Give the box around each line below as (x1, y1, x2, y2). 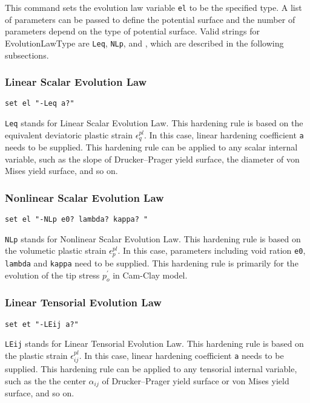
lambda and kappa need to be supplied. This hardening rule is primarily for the (5, 256, 298, 269)
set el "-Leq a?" (5, 99, 74, 108)
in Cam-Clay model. (113, 268, 188, 281)
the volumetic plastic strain (5, 244, 107, 257)
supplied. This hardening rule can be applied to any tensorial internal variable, (5, 363, 297, 375)
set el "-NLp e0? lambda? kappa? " (5, 215, 148, 224)
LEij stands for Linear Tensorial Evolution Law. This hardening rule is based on (5, 337, 304, 350)
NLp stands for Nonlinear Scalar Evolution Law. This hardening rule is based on (5, 232, 301, 245)
